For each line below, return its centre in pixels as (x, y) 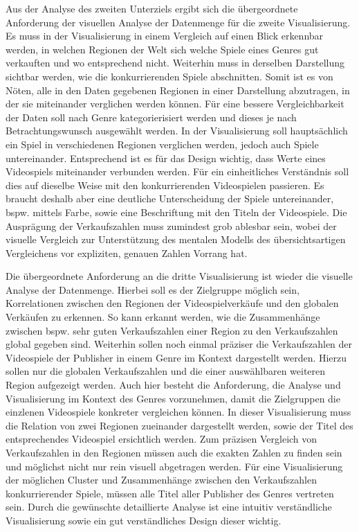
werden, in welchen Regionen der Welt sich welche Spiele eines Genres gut (162, 49)
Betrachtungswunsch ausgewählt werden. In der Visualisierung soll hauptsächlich (177, 131)
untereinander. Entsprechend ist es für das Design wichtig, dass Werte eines (166, 158)
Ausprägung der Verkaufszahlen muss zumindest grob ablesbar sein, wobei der (171, 225)
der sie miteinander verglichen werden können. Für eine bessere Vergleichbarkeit (175, 104)
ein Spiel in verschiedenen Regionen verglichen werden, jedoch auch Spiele (162, 144)
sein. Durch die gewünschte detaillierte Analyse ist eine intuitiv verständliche (169, 507)
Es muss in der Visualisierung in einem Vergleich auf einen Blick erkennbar (165, 36)
